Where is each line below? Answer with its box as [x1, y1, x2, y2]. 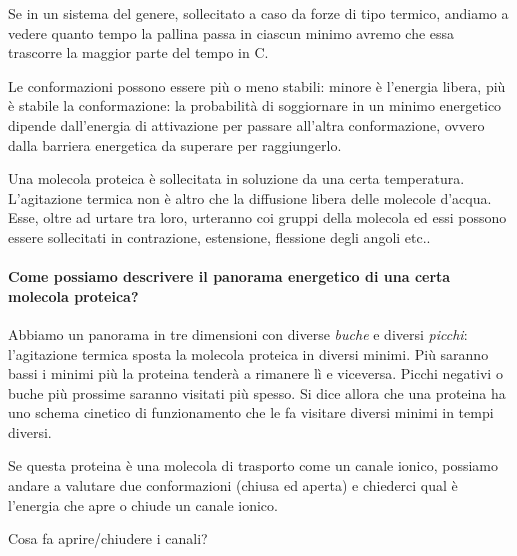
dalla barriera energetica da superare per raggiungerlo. [8, 134, 342, 155]
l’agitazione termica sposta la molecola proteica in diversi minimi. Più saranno [8, 343, 489, 364]
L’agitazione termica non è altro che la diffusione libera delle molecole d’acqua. [8, 187, 492, 208]
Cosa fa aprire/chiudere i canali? [8, 528, 208, 549]
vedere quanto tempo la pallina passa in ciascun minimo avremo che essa [8, 22, 455, 43]
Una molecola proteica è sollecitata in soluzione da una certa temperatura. [8, 168, 465, 189]
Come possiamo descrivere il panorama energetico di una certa [8, 266, 451, 287]
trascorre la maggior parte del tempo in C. [8, 42, 269, 63]
